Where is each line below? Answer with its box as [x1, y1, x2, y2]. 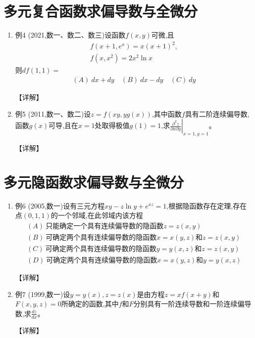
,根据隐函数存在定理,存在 [166, 200, 247, 211]
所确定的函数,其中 [61, 298, 119, 309]
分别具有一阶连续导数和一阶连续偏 [133, 298, 245, 309]
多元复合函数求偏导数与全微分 [3, 1, 198, 21]
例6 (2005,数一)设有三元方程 [15, 200, 105, 211]
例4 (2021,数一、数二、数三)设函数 [15, 30, 126, 40]
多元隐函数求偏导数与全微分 [3, 171, 184, 192]
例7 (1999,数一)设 [15, 289, 70, 299]
